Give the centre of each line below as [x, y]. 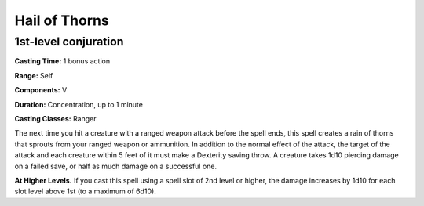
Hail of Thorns [62, 20]
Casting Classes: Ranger [55, 118]
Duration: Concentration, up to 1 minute [79, 104]
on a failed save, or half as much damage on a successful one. [116, 166]
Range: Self [34, 75]
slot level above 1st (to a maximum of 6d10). [85, 191]
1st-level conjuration [69, 42]
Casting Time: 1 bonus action [62, 61]
